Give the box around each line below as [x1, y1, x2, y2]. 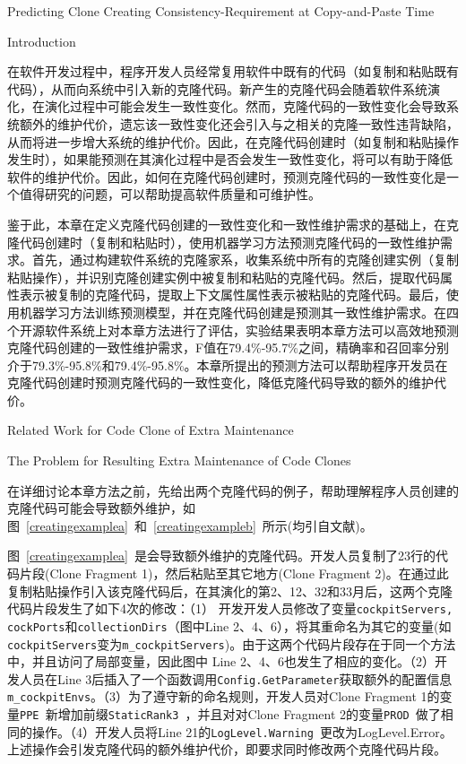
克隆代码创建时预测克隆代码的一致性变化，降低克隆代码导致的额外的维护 [7, 373, 434, 392]
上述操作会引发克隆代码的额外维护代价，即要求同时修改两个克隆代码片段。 [7, 740, 446, 759]
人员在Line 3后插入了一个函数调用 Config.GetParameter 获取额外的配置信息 [19, 669, 453, 688]
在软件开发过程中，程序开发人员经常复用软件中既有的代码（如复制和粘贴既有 [7, 62, 459, 81]
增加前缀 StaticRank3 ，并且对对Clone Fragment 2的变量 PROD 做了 [57, 705, 441, 724]
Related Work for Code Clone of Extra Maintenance [7, 421, 294, 439]
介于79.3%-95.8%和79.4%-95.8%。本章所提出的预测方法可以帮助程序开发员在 [7, 355, 448, 374]
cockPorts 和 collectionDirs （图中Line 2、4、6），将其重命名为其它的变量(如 [7, 616, 452, 635]
